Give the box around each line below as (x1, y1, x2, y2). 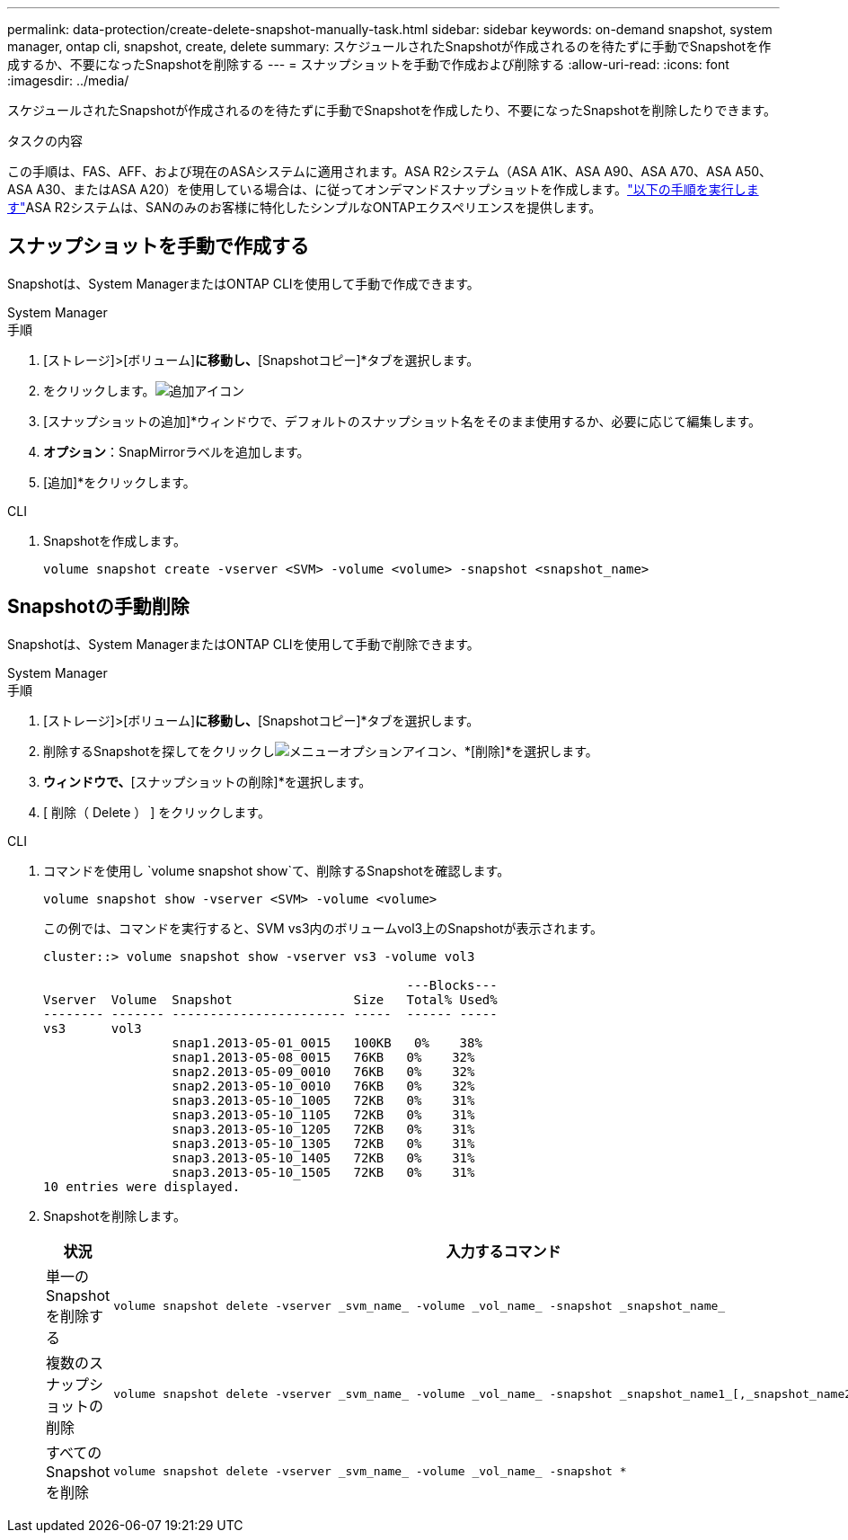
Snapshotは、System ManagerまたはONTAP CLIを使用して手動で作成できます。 (7, 275, 480, 291)
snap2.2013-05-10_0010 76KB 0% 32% (172, 1078, 475, 1093)
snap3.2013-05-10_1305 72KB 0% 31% (172, 1135, 475, 1151)
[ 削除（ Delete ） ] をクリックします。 (43, 804, 270, 820)
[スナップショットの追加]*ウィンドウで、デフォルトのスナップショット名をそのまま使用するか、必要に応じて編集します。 (43, 413, 761, 429)
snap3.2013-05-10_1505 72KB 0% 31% (172, 1164, 475, 1179)
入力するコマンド (446, 1242, 561, 1260)
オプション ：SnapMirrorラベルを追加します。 (43, 443, 310, 459)
